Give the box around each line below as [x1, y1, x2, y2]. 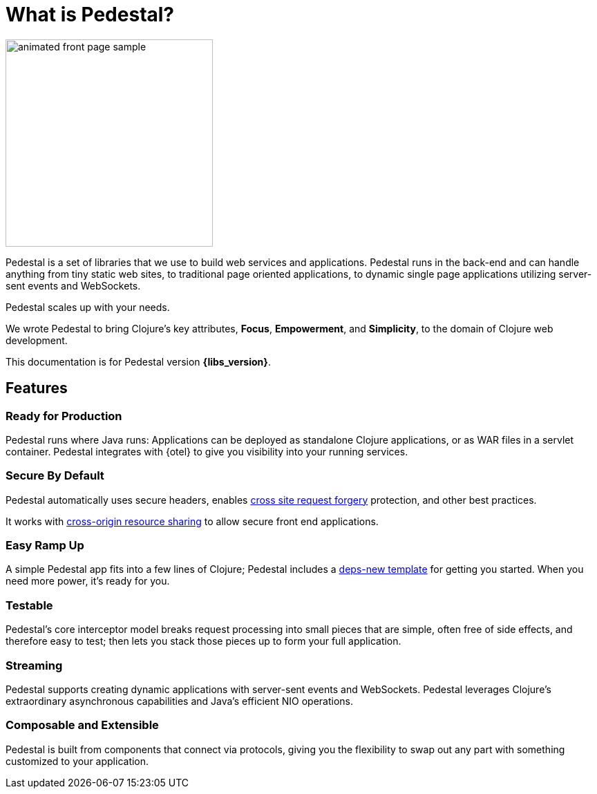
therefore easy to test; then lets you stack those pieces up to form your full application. [6, 635, 401, 648]
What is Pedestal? [6, 3, 175, 26]
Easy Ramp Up [6, 538, 84, 553]
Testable [6, 598, 53, 612]
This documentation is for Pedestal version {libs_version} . [6, 355, 271, 368]
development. [6, 334, 68, 346]
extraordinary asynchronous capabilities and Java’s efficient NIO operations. [6, 694, 354, 707]
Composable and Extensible [6, 718, 159, 732]
